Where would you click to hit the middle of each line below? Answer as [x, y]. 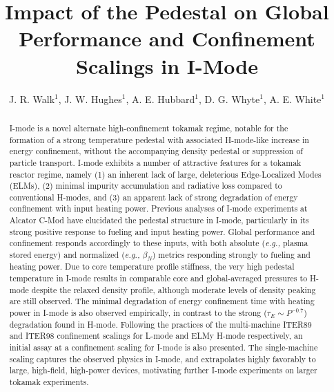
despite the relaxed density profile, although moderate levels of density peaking [174, 289]
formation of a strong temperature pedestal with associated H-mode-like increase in [159, 139]
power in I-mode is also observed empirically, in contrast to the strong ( [138, 313]
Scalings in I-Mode [167, 65]
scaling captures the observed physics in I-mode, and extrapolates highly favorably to [163, 358]
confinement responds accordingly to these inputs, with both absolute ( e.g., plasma [159, 243]
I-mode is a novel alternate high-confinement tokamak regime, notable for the [149, 128]
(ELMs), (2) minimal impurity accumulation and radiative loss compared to [146, 186]
